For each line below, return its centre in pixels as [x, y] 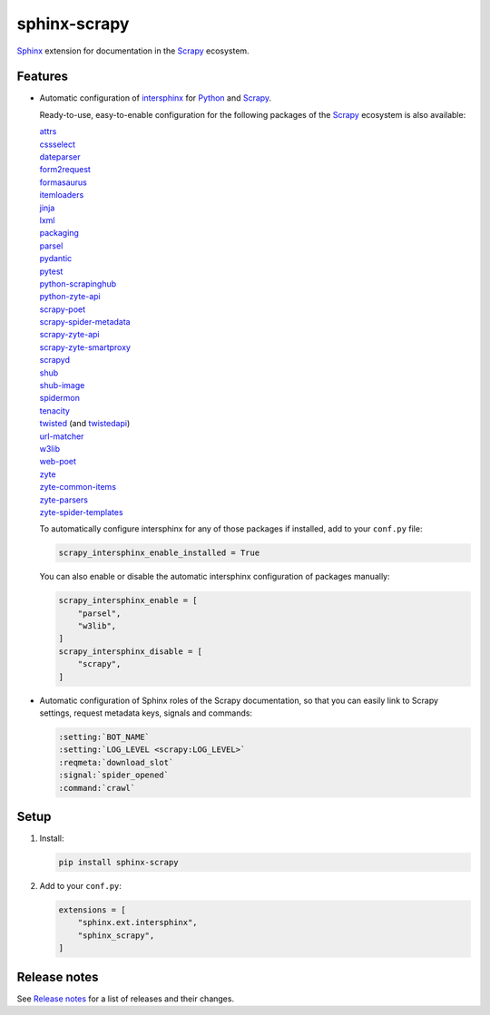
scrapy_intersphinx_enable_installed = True [159, 553]
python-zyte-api [70, 297]
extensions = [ [92, 910]
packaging [59, 233]
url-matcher [62, 436]
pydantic [56, 259]
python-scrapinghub [78, 283]
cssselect [58, 144]
